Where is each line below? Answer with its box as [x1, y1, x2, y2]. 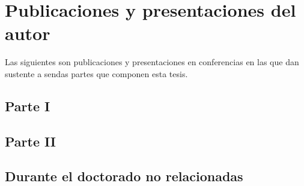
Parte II [5, 132, 56, 150]
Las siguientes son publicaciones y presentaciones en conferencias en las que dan [5, 56, 299, 68]
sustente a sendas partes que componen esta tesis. [5, 67, 188, 80]
